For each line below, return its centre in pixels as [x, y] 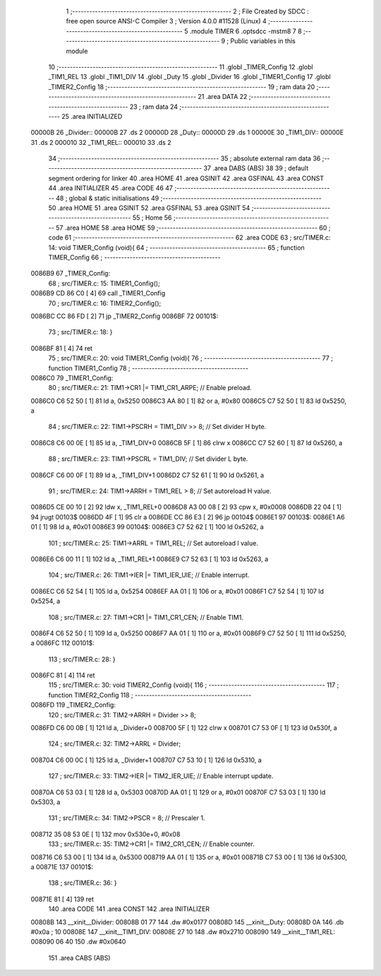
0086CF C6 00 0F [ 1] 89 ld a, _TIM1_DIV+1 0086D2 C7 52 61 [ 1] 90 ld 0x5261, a [147, 475]
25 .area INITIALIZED [92, 116]
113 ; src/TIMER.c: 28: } [82, 659]
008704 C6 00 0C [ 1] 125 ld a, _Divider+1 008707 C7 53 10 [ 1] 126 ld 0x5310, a [146, 760]
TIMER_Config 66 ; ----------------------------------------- [135, 257]
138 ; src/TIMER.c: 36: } [83, 883]
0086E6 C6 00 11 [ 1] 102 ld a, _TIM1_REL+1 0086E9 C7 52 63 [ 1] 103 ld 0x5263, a [150, 559]
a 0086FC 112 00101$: [62, 643]
